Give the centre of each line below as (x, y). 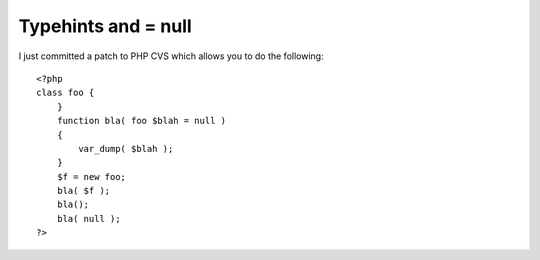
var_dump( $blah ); (126, 148)
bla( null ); (88, 218)
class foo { (65, 93)
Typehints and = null (105, 26)
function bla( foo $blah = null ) (141, 121)
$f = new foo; (91, 176)
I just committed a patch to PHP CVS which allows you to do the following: (171, 56)
